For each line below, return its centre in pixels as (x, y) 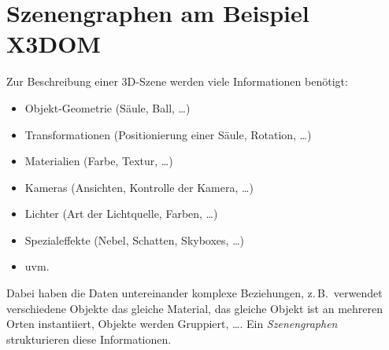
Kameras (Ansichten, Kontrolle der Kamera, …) (139, 187)
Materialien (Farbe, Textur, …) (99, 161)
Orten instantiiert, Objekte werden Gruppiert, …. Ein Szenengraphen (172, 324)
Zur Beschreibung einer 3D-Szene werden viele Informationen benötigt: (177, 81)
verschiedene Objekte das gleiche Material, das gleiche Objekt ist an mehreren (194, 308)
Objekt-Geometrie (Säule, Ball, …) (107, 107)
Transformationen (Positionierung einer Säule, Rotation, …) (168, 134)
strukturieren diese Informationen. (89, 339)
